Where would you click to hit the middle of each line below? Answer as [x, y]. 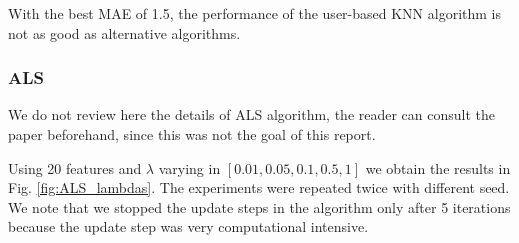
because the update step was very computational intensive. [188, 226]
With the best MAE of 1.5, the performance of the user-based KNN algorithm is [254, 13]
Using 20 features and [75, 167]
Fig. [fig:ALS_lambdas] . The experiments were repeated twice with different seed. [259, 187]
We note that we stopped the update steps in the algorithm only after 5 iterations [259, 206]
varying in [189, 167]
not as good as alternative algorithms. [124, 32]
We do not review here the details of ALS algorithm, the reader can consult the [252, 114]
